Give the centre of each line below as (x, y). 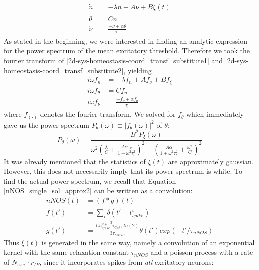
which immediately (215, 114)
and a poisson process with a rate (202, 252)
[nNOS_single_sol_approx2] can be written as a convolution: (98, 190)
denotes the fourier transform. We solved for (108, 114)
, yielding (138, 70)
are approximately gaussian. (211, 161)
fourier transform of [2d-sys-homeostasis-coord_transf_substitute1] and (114, 61)
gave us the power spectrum (47, 125)
